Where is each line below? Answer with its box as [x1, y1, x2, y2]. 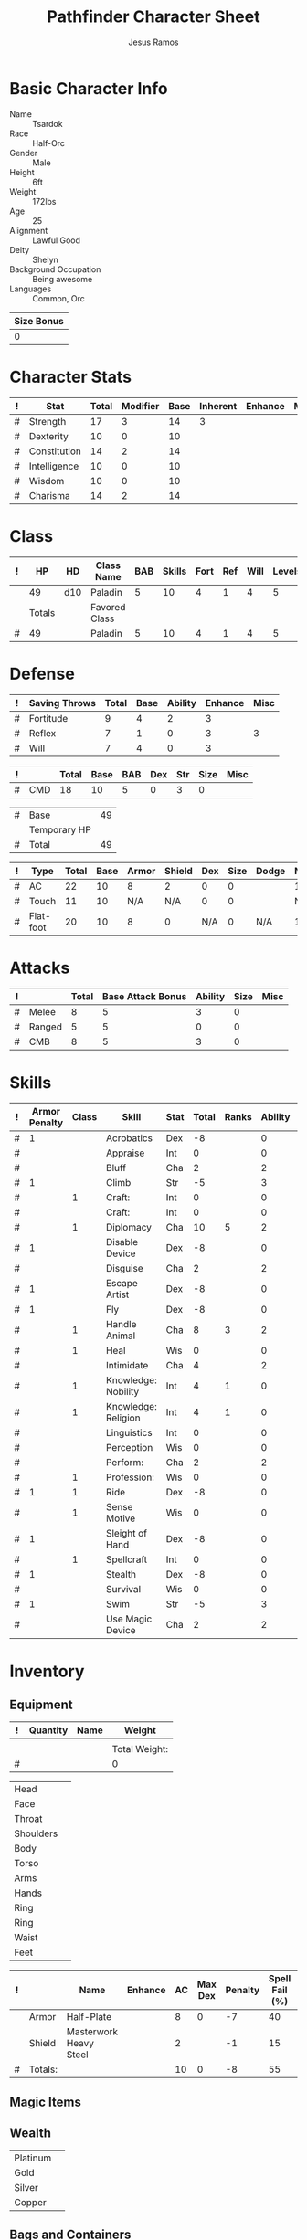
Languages [9, 283, 52, 294]
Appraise [105, 1146, 145, 1159]
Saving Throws [28, 696, 96, 709]
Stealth [105, 1569, 137, 1581]
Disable [105, 1236, 139, 1249]
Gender [9, 147, 38, 158]
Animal [105, 1329, 136, 1342]
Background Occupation [9, 263, 101, 275]
